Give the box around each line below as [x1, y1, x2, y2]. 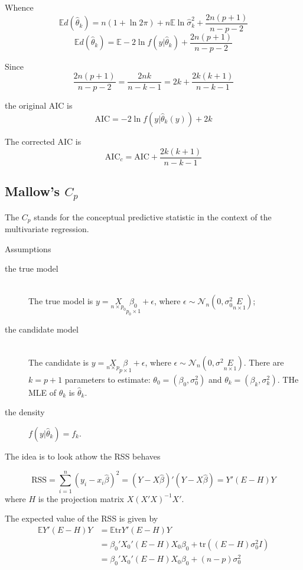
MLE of [28, 386, 57, 398]
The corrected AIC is [5, 135, 82, 147]
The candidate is [28, 356, 89, 368]
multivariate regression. [5, 223, 89, 235]
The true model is [28, 295, 93, 307]
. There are [243, 356, 284, 368]
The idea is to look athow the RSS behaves [5, 450, 161, 462]
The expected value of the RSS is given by [5, 512, 158, 525]
